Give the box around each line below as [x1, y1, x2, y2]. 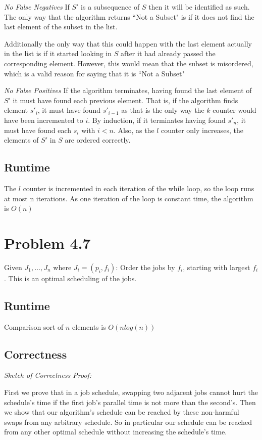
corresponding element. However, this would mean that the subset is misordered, [4, 58, 253, 68]
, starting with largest [183, 261, 250, 272]
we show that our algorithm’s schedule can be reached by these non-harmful [4, 407, 239, 417]
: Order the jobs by [116, 261, 175, 272]
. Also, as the [113, 124, 154, 135]
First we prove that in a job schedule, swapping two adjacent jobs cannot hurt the [4, 387, 258, 398]
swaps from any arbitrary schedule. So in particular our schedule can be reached [4, 416, 252, 427]
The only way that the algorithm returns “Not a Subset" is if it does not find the [4, 11, 254, 22]
